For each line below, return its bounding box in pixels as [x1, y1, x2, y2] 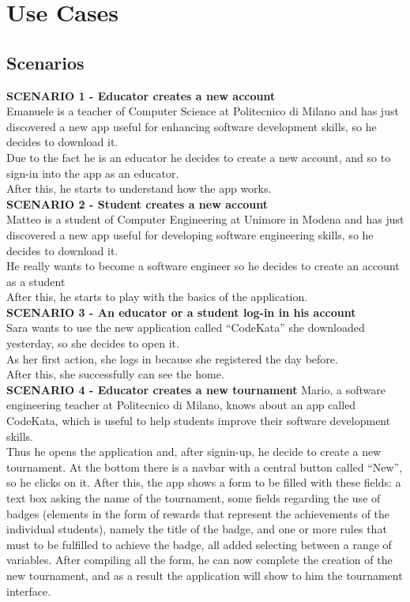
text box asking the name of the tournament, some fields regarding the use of [6, 490, 381, 506]
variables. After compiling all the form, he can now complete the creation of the [6, 551, 393, 568]
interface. [6, 582, 51, 599]
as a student [6, 273, 66, 289]
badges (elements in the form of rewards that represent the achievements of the [6, 505, 390, 521]
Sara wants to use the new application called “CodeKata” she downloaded [6, 319, 365, 336]
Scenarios [6, 50, 85, 74]
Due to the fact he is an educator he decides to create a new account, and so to [6, 149, 391, 165]
